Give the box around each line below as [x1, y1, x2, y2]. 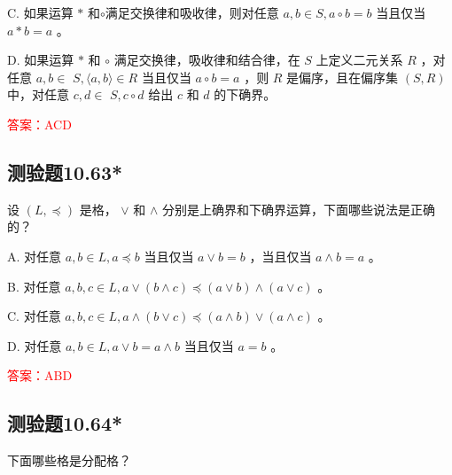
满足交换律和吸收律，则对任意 [105, 4, 279, 21]
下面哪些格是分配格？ [7, 451, 131, 470]
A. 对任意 [7, 246, 62, 265]
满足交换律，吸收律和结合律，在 [113, 51, 300, 69]
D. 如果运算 [7, 51, 74, 69]
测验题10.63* [7, 158, 123, 185]
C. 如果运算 [7, 4, 74, 21]
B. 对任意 [7, 276, 61, 295]
